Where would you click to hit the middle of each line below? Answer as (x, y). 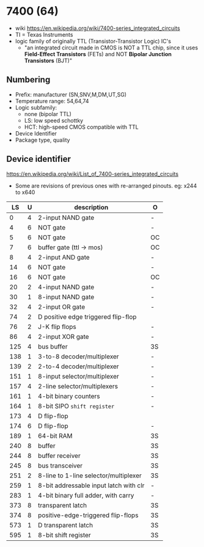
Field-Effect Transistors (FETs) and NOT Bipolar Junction (98, 54)
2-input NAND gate (66, 217)
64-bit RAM (55, 436)
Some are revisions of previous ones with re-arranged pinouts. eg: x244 (106, 186)
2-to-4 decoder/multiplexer (78, 366)
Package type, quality (42, 140)
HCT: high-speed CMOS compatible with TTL (81, 127)
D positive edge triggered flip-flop (87, 317)
